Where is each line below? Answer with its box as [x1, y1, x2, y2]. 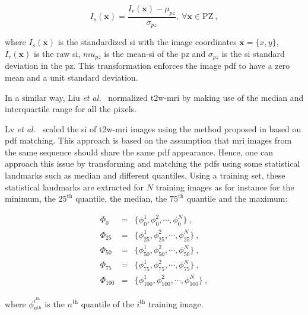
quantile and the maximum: [186, 192, 288, 205]
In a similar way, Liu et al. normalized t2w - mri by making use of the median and [5, 91, 304, 103]
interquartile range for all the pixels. [5, 103, 136, 115]
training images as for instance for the [155, 180, 294, 193]
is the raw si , [34, 47, 81, 59]
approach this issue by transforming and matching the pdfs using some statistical [5, 157, 300, 170]
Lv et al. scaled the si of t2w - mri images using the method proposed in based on [5, 122, 301, 135]
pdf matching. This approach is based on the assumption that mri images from [5, 134, 292, 147]
